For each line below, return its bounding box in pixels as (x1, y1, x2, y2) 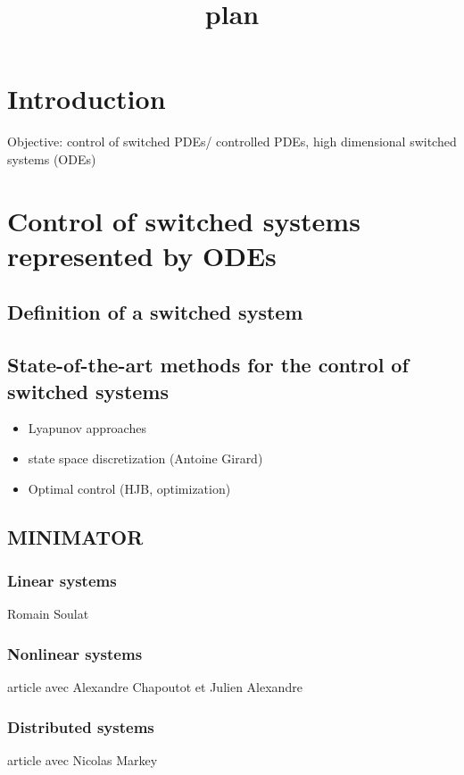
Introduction (7, 80, 166, 117)
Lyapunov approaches (28, 419, 146, 437)
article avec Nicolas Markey (7, 750, 158, 769)
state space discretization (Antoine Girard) (28, 449, 263, 468)
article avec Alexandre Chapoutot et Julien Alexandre (7, 678, 302, 696)
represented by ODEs (7, 237, 277, 273)
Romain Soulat (7, 604, 89, 623)
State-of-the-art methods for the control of (7, 351, 409, 379)
